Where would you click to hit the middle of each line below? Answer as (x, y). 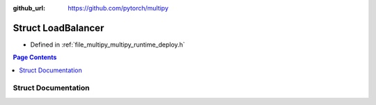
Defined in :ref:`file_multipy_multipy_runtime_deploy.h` (108, 45)
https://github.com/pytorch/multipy (118, 8)
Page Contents (35, 57)
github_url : (29, 8)
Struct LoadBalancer (58, 28)
